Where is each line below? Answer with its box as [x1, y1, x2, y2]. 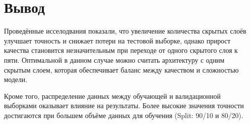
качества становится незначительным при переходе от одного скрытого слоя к [4, 45, 238, 55]
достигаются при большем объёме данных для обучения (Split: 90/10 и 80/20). [4, 110, 244, 120]
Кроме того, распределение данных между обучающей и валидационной [4, 90, 221, 101]
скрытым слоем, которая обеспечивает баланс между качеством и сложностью [4, 64, 239, 75]
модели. [4, 74, 28, 84]
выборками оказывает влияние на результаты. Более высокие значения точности [4, 100, 244, 111]
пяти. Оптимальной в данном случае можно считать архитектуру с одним [4, 54, 225, 65]
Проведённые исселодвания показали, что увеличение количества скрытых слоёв [4, 26, 247, 36]
